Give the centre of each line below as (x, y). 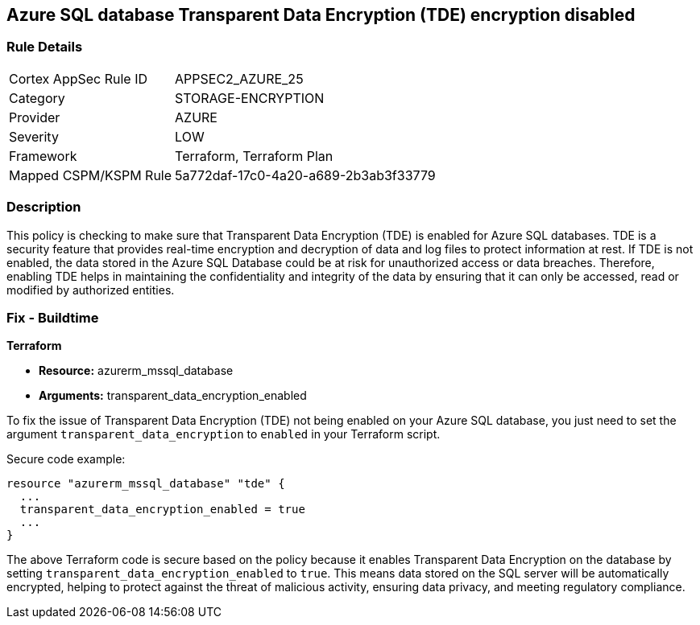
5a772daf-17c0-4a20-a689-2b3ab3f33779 (305, 175)
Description (44, 207)
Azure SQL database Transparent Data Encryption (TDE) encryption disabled (321, 15)
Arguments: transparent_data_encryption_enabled (173, 396)
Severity (34, 136)
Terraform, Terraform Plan (254, 156)
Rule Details (45, 47)
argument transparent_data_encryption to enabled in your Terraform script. (224, 434)
